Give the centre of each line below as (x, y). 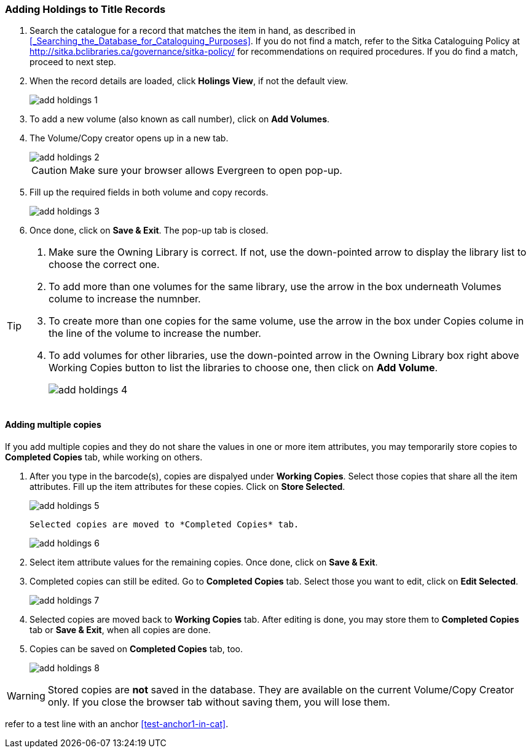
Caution (49, 171)
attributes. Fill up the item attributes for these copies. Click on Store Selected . (187, 486)
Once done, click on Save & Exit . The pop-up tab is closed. (149, 231)
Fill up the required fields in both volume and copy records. (149, 192)
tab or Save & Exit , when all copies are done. (120, 629)
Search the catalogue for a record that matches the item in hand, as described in (193, 31)
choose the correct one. (104, 265)
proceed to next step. (73, 62)
